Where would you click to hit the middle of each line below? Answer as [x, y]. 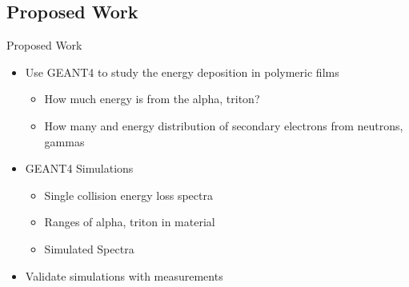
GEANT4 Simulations [79, 168]
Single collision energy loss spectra [128, 195]
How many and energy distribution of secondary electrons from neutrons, [224, 125]
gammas [64, 141]
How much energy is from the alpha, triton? [152, 99]
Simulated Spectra [89, 248]
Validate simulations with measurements [124, 275]
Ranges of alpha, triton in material [130, 222]
